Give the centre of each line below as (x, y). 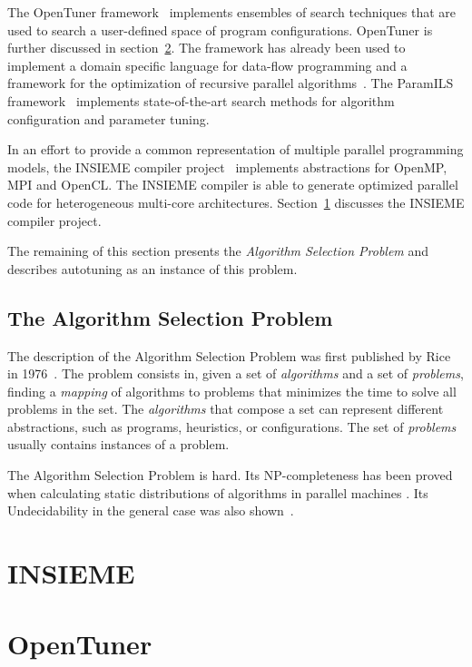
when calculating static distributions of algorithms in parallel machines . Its (218, 492)
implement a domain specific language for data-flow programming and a (207, 65)
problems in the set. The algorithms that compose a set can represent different (226, 409)
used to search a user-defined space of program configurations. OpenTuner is (220, 29)
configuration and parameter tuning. (108, 118)
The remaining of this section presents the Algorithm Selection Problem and (218, 251)
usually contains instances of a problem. (118, 444)
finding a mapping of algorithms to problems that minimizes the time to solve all (232, 391)
